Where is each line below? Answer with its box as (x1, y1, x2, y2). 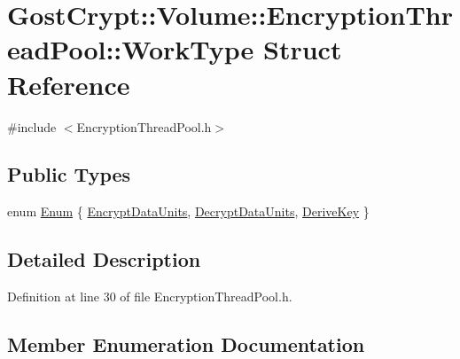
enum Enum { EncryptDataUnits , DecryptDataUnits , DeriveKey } (7, 202, 370, 221)
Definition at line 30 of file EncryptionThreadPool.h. (7, 287, 292, 306)
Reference (7, 66, 130, 102)
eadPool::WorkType (7, 31, 254, 67)
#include (7, 117, 57, 136)
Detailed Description (7, 246, 201, 273)
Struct (263, 31, 342, 67)
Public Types (7, 160, 131, 188)
